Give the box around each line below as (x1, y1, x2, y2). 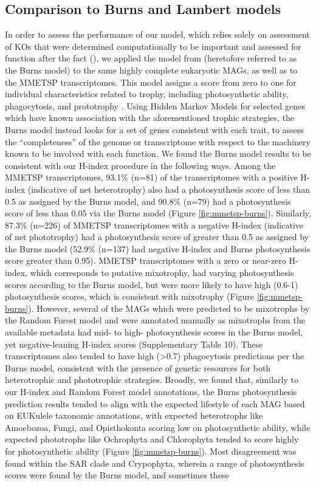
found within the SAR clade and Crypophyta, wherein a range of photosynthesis (5, 456, 304, 469)
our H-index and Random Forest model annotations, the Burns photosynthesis (5, 385, 297, 398)
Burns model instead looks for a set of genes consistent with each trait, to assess (5, 123, 304, 136)
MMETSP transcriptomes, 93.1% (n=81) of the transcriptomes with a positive (5, 171, 298, 184)
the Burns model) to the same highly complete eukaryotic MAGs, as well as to (5, 63, 298, 76)
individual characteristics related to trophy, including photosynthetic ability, (5, 88, 289, 100)
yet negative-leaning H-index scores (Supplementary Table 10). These (5, 337, 263, 350)
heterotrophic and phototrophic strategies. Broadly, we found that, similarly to (5, 373, 298, 386)
